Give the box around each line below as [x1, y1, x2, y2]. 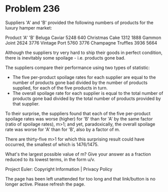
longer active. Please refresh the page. [5, 181, 86, 187]
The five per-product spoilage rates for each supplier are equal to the [12, 74, 156, 80]
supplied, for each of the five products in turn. [12, 84, 108, 90]
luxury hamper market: [5, 24, 52, 30]
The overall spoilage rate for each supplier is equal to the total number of [12, 90, 163, 96]
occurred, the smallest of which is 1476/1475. [5, 141, 99, 147]
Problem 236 [5, 3, 60, 14]
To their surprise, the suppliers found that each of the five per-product [5, 110, 151, 116]
